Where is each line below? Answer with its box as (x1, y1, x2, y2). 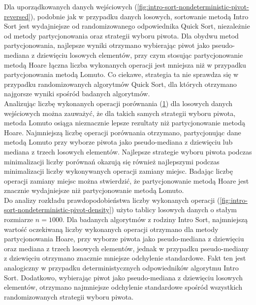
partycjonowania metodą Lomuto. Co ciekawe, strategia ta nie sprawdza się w (4, 69, 239, 79)
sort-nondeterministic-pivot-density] (4, 204, 112, 215)
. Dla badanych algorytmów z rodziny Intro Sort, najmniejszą (62, 214, 248, 225)
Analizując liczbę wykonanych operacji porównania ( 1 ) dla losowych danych (4, 98, 233, 108)
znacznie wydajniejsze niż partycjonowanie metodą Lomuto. (4, 185, 184, 195)
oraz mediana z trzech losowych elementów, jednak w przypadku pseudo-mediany (4, 243, 249, 253)
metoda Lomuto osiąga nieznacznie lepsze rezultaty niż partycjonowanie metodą (4, 117, 245, 128)
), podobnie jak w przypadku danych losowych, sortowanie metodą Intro (30, 11, 249, 21)
